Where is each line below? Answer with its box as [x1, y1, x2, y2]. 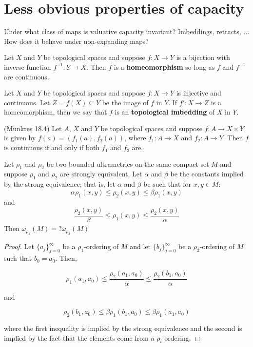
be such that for [143, 179, 191, 189]
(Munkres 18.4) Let [4, 123, 62, 133]
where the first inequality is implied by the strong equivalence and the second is [4, 323, 242, 333]
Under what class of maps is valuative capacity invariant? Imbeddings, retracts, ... [4, 26, 250, 37]
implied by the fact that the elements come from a [4, 332, 155, 343]
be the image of [102, 97, 149, 107]
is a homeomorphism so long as [114, 61, 215, 72]
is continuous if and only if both [4, 142, 100, 153]
